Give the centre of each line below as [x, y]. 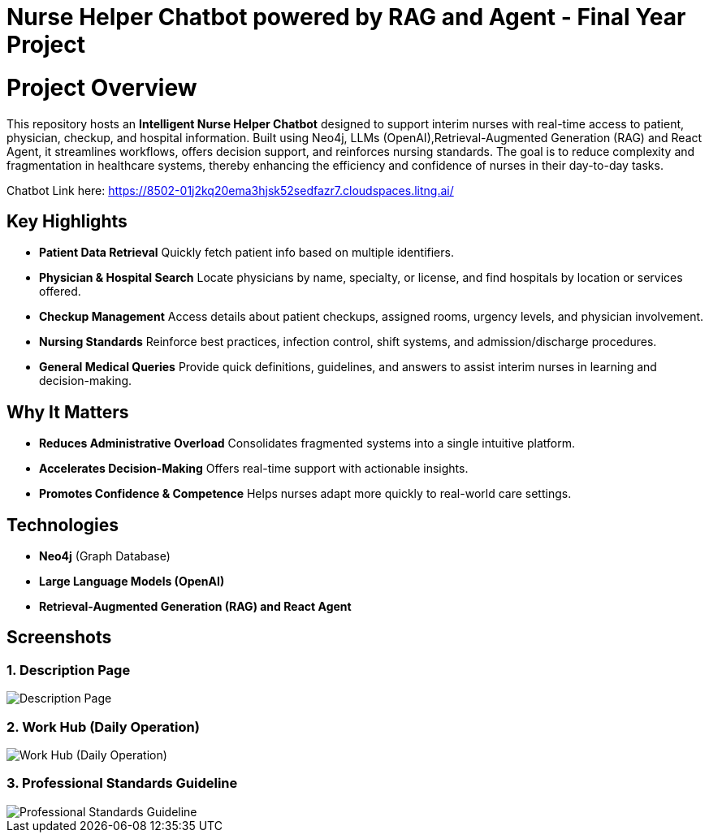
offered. [60, 292]
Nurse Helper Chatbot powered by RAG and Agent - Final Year [346, 17]
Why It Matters [68, 412]
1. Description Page [69, 670]
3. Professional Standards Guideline [122, 783]
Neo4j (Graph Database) [105, 556]
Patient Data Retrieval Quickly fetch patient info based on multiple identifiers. [246, 253]
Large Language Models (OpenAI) [132, 582]
